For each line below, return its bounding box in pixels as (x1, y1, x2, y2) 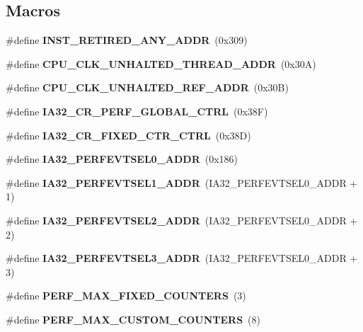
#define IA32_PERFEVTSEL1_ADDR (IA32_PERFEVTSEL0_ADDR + (6, 175, 358, 190)
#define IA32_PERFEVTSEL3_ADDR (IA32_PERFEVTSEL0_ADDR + (6, 251, 358, 265)
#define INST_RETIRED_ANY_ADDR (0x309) (6, 33, 248, 47)
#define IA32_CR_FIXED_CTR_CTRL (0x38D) (6, 127, 251, 142)
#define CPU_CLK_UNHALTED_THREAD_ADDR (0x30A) (6, 56, 316, 71)
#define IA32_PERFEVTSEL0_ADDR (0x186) (6, 151, 238, 166)
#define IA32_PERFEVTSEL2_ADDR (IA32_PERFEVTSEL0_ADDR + (6, 212, 358, 227)
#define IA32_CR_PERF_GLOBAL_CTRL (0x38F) (6, 103, 268, 118)
